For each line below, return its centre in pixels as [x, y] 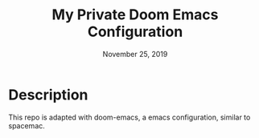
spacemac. [27, 125]
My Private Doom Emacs [135, 15]
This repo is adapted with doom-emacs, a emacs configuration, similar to [129, 117]
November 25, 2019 [135, 54]
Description [48, 95]
